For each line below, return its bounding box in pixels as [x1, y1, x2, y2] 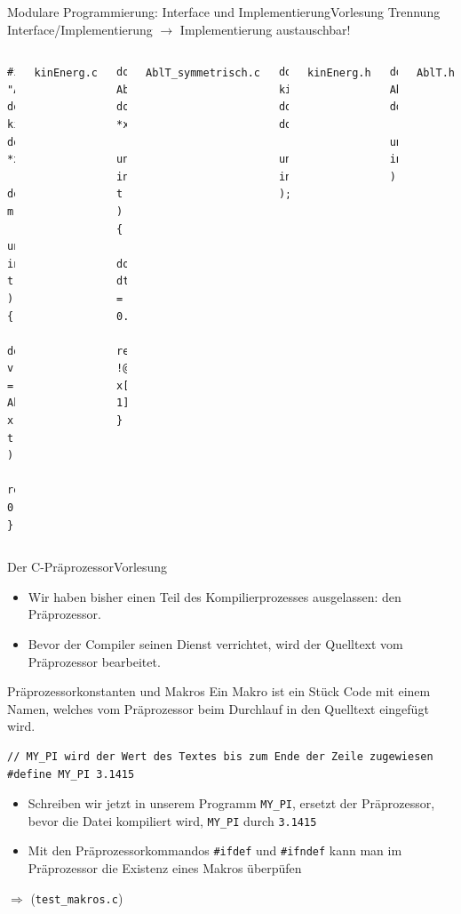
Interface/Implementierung [7, 20, 153, 38]
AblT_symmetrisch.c [146, 67, 260, 80]
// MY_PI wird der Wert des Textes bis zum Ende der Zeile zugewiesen [7, 750, 433, 763]
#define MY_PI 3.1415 [7, 767, 135, 781]
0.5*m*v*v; [7, 501, 71, 515]
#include [7, 66, 59, 79]
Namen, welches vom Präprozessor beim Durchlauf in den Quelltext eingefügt [7, 699, 429, 718]
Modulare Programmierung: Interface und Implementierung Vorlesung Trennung [7, 3, 441, 20]
